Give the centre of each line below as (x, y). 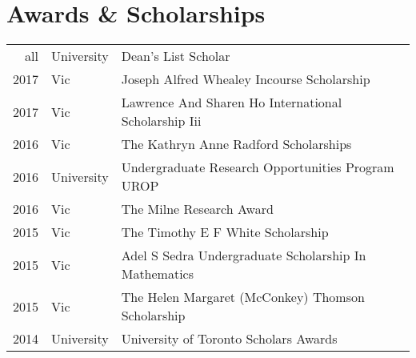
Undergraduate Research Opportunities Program (258, 167)
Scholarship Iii (161, 121)
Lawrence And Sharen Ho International (232, 103)
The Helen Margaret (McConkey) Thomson (243, 297)
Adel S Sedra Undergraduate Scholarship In (244, 255)
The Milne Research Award (197, 209)
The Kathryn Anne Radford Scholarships (236, 144)
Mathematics (158, 274)
